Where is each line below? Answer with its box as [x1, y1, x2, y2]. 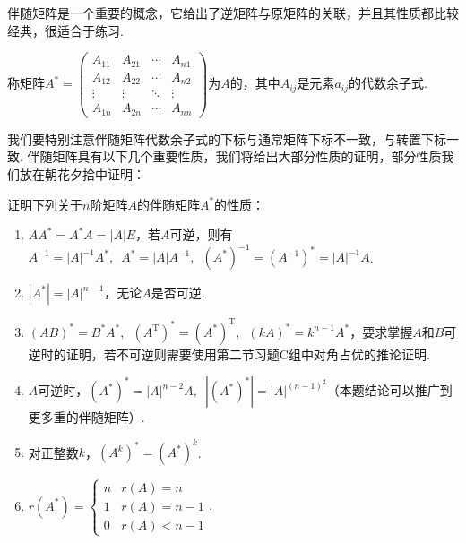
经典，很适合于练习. [7, 21, 124, 39]
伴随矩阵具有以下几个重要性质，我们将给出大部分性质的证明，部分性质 [27, 147, 442, 166]
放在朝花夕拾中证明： [19, 164, 145, 183]
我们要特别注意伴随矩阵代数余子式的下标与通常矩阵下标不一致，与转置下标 [7, 129, 446, 148]
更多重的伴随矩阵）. [28, 408, 145, 427]
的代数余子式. [349, 73, 427, 92]
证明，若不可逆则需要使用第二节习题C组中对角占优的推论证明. [65, 344, 430, 363]
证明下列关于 [7, 194, 82, 213]
